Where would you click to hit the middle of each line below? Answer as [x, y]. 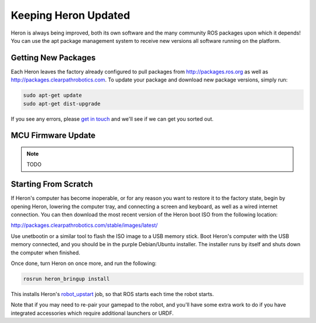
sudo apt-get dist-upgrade [62, 103]
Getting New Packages [53, 58]
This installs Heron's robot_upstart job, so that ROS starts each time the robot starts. [112, 294]
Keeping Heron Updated [71, 15]
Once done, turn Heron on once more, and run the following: [84, 263]
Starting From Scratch [52, 184]
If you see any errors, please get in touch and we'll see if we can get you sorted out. [112, 119]
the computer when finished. [46, 253]
